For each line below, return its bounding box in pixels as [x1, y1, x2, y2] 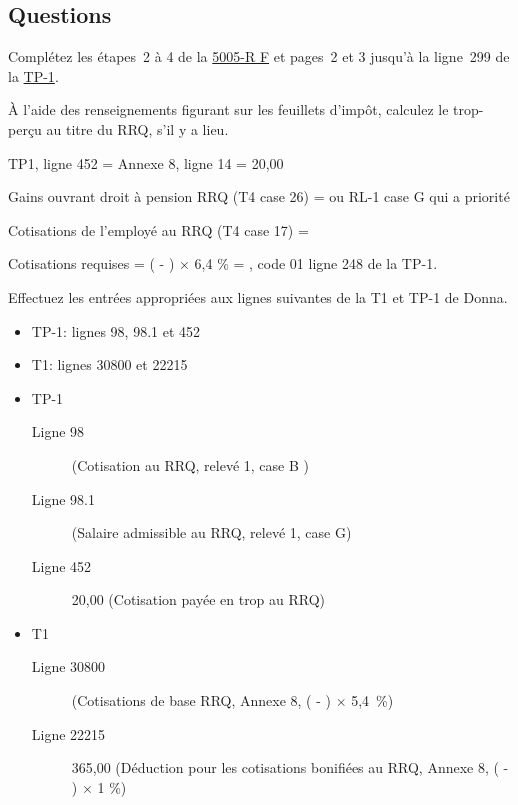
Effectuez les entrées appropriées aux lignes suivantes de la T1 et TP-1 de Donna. [8, 286, 508, 307]
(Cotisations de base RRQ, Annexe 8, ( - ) [71, 690, 331, 711]
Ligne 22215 [31, 723, 106, 744]
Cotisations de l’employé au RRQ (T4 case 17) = [8, 219, 309, 240]
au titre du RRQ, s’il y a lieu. [46, 118, 229, 139]
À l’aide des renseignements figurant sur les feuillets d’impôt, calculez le [8, 99, 449, 120]
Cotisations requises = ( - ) [8, 253, 175, 274]
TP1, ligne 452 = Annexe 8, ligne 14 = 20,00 [8, 152, 284, 173]
